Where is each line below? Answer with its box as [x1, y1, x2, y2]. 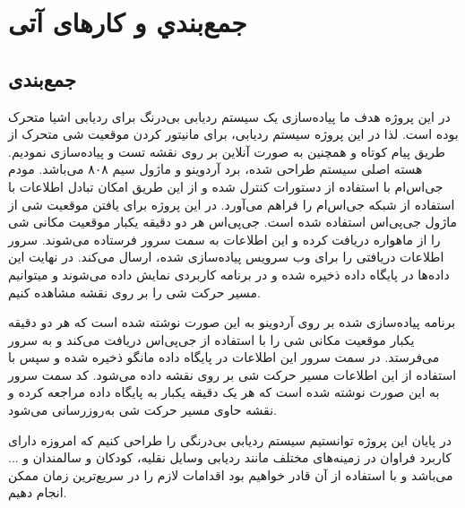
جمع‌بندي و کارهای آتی [8, 4, 247, 40]
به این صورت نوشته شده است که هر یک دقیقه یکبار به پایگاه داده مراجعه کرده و [8, 383, 440, 401]
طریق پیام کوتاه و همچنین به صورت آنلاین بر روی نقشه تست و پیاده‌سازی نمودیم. [8, 142, 445, 160]
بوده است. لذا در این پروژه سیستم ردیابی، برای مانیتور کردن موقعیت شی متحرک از [8, 125, 459, 143]
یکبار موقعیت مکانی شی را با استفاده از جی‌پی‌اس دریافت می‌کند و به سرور [8, 330, 415, 349]
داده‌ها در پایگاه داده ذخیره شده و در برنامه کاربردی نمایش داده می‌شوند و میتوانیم [8, 264, 450, 283]
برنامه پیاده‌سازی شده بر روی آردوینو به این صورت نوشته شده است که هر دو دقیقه [8, 313, 456, 331]
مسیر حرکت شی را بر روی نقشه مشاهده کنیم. [8, 282, 261, 301]
